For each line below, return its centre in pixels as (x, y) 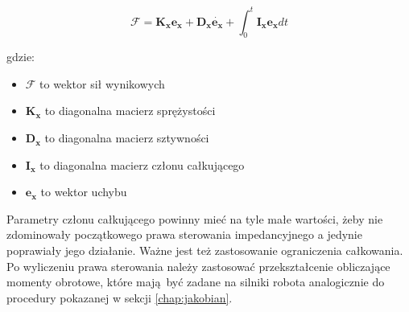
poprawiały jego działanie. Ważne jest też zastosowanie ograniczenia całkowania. (205, 250)
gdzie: (21, 57)
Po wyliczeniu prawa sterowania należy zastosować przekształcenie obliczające (198, 266)
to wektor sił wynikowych (102, 83)
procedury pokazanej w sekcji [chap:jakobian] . (120, 297)
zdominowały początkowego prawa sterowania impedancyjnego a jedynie (184, 234)
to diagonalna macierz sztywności (127, 138)
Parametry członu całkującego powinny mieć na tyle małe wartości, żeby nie (195, 218)
